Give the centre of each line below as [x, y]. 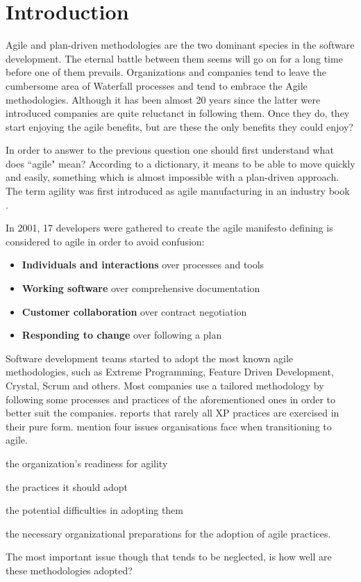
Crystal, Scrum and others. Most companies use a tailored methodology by [165, 385]
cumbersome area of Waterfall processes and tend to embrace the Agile [157, 85]
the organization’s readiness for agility [87, 463]
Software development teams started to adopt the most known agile [150, 358]
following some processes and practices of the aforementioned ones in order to [171, 399]
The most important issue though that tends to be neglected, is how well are [169, 557]
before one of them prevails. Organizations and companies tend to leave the [166, 72]
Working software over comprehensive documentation [141, 288]
